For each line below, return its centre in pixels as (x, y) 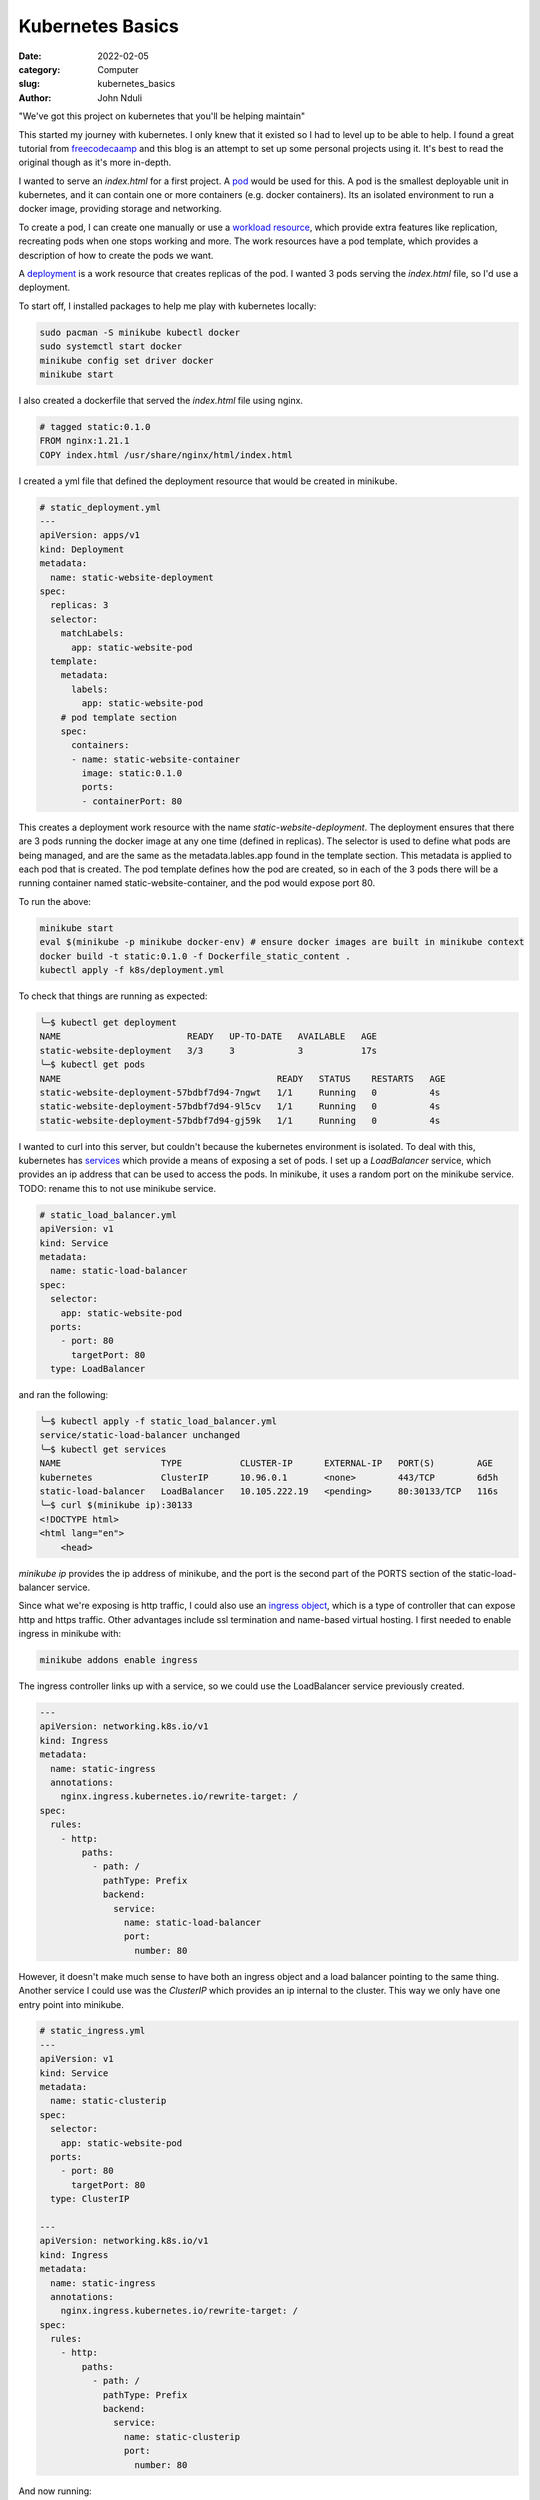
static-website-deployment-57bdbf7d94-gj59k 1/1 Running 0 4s (240, 1120)
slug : (29, 84)
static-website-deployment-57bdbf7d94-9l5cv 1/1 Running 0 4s (240, 1106)
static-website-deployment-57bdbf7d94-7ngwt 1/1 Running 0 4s (240, 1092)
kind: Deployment (82, 549)
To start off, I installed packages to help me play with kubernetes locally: (167, 306)
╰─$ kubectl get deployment (108, 1022)
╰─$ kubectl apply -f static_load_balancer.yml (158, 1421)
